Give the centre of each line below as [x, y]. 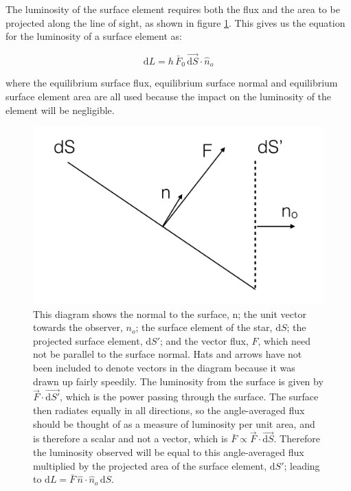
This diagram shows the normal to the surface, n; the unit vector [170, 313]
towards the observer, [78, 327]
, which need [284, 340]
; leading [302, 465]
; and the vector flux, [204, 340]
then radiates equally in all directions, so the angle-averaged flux [169, 410]
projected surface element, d [92, 340]
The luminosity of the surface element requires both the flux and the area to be [173, 9]
